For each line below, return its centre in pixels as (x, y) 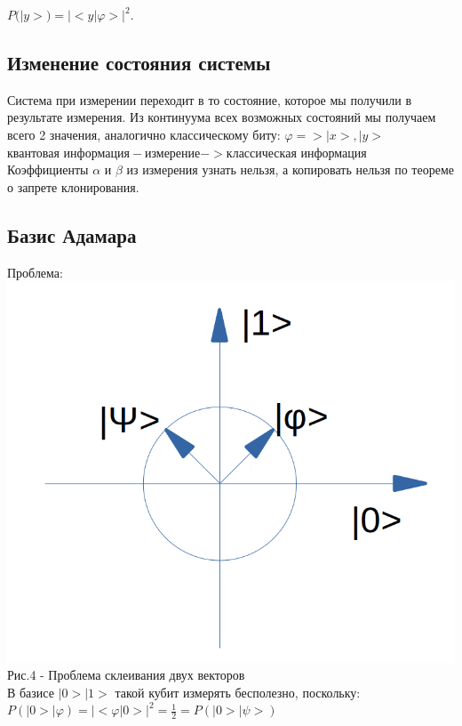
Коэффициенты (48, 169)
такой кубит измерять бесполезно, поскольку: (238, 692)
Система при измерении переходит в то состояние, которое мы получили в (210, 99)
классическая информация (296, 153)
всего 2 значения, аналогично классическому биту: (144, 134)
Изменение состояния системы (139, 62)
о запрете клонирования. (73, 186)
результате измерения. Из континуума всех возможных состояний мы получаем (222, 117)
